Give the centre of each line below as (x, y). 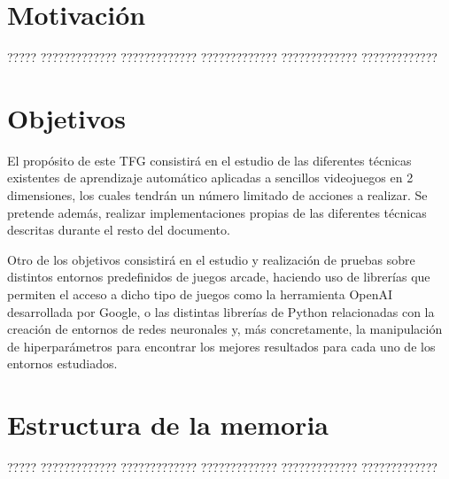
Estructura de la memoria (168, 425)
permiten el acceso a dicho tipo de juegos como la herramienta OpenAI (200, 294)
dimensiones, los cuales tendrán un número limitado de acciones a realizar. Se (217, 195)
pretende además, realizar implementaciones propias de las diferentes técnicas (217, 212)
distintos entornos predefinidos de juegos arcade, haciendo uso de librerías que (219, 277)
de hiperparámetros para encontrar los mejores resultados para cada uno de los (221, 346)
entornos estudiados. (62, 363)
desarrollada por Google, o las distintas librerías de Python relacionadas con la (221, 311)
